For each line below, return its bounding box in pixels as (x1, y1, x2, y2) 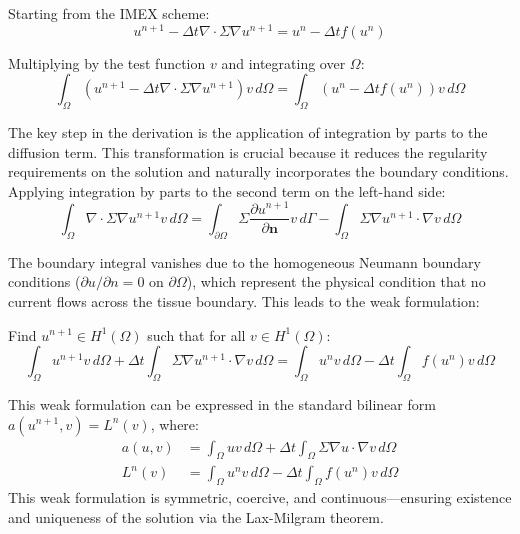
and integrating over (221, 52, 346, 73)
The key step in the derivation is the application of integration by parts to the (8, 122, 488, 143)
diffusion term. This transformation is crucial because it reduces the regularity (8, 141, 488, 162)
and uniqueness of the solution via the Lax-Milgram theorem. (8, 506, 384, 527)
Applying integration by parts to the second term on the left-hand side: (8, 180, 446, 201)
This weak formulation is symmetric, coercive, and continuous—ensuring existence (8, 487, 512, 508)
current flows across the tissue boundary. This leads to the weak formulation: (8, 290, 480, 311)
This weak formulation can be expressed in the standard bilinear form (8, 393, 436, 414)
